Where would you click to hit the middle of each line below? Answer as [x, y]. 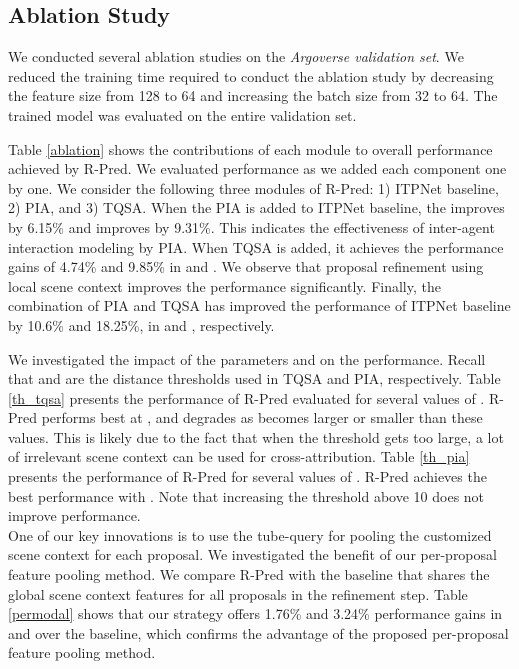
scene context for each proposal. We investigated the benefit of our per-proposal [252, 554]
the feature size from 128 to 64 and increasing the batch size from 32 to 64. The [253, 95]
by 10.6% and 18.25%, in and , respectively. [141, 324]
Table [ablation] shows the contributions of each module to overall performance [250, 148]
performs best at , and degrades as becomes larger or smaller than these [262, 417]
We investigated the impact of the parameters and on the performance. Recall [247, 358]
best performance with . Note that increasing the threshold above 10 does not [246, 495]
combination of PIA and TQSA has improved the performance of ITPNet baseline [259, 305]
